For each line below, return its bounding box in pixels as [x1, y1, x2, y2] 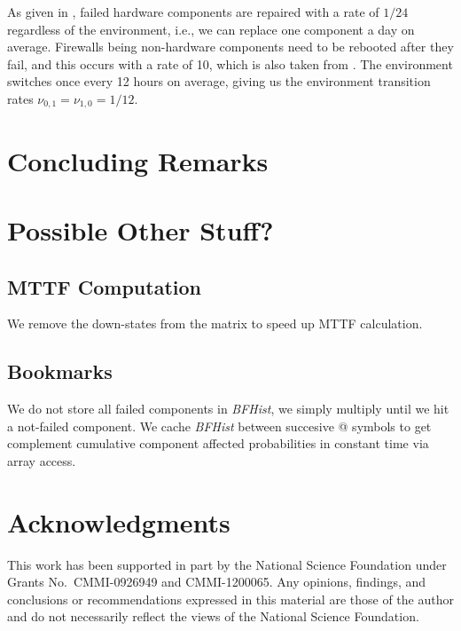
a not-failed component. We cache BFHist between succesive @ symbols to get [7, 416, 432, 435]
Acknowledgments [7, 503, 230, 540]
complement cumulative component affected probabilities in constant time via [7, 434, 429, 453]
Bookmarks [7, 358, 113, 385]
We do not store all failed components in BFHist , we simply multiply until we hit [7, 399, 449, 418]
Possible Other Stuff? [7, 211, 274, 248]
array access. [7, 451, 76, 469]
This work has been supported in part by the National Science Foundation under [7, 555, 447, 573]
